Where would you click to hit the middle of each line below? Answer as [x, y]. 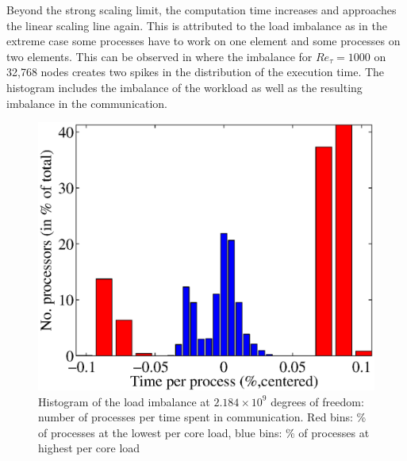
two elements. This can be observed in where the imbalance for [159, 56]
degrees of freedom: [317, 401]
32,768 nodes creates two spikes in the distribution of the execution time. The [196, 72]
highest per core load [89, 448]
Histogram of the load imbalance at [124, 401]
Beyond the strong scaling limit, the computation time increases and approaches [202, 10]
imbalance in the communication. [87, 103]
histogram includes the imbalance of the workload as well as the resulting [184, 87]
